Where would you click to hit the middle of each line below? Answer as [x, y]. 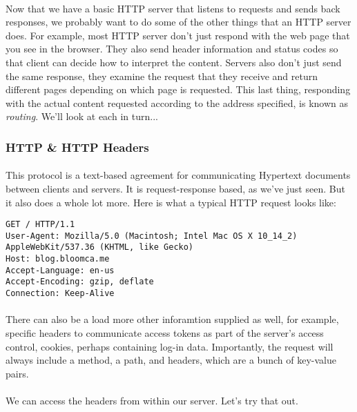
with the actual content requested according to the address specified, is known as [177, 102]
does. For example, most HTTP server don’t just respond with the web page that [178, 35]
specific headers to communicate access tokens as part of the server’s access [165, 332]
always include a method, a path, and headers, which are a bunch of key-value [171, 360]
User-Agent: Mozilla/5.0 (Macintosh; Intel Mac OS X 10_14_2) [152, 236]
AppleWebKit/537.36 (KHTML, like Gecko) [100, 247]
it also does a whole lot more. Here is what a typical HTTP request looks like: [171, 202]
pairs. [17, 373]
